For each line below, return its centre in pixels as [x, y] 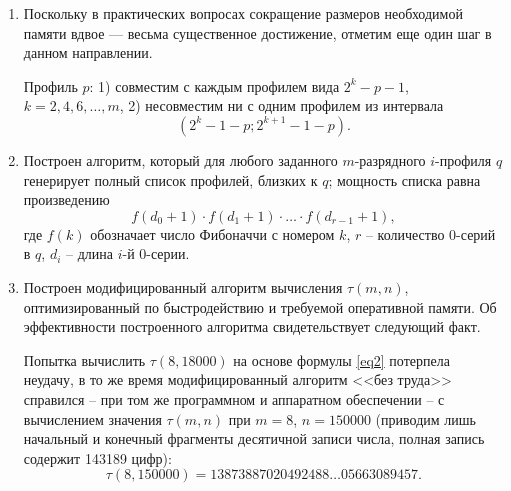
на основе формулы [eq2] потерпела [341, 359]
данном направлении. [88, 52]
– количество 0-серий [430, 233]
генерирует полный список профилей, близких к [170, 179]
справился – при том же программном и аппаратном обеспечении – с [234, 398]
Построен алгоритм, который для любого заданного [180, 159]
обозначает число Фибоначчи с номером [212, 233]
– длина [89, 253]
